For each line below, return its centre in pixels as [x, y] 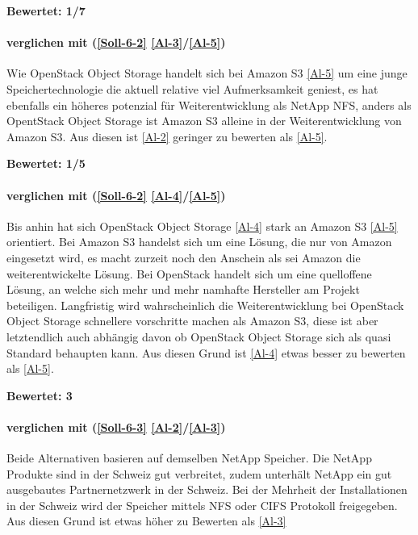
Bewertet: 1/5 [46, 163]
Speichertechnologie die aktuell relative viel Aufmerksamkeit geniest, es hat [192, 88]
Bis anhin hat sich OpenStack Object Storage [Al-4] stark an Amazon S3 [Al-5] [202, 226]
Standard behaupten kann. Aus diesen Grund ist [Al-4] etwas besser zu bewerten [206, 352]
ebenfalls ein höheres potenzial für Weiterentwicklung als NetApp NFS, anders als [209, 104]
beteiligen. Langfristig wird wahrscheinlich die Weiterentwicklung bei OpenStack [205, 305]
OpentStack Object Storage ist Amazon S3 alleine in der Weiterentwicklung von [204, 121]
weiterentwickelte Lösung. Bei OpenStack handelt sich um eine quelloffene [189, 273]
